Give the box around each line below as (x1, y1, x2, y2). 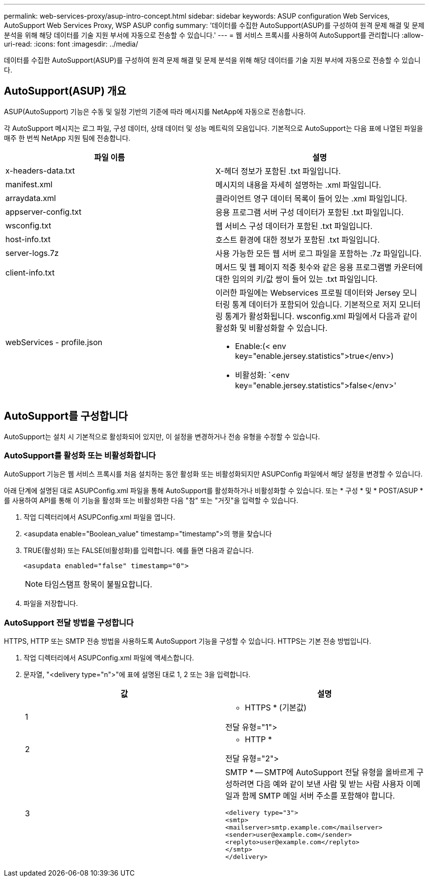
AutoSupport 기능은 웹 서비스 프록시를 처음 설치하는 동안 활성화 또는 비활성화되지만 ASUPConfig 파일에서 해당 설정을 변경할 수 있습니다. (4, 470, 423, 478)
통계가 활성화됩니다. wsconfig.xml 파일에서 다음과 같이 (225, 311, 417, 321)
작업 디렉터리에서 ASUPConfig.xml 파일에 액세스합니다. (24, 654, 194, 662)
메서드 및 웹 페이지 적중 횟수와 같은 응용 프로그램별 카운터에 (215, 262, 423, 272)
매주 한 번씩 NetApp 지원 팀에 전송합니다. (4, 133, 131, 142)
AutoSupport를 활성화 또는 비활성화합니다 (4, 451, 156, 461)
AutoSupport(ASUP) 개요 (4, 85, 126, 98)
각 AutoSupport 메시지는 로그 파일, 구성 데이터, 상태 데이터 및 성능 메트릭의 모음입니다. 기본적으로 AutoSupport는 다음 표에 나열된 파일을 (4, 124, 423, 132)
